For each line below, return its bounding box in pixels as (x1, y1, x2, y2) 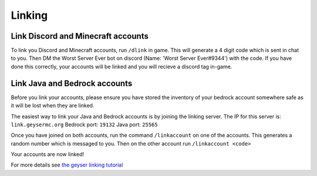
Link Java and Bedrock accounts (11, 78, 133, 88)
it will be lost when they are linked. (11, 102, 95, 109)
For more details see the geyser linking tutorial (11, 161, 123, 168)
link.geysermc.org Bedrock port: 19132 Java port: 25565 (11, 121, 158, 128)
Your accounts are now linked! (11, 151, 85, 158)
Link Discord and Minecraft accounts (11, 31, 149, 41)
